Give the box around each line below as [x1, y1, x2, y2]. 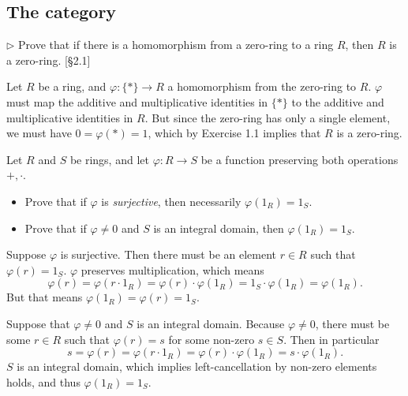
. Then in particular [283, 331, 380, 347]
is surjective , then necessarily [101, 192, 241, 209]
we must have [6, 125, 72, 141]
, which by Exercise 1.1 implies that [148, 125, 321, 141]
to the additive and [291, 93, 384, 110]
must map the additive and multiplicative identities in [6, 93, 268, 110]
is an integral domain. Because [137, 315, 285, 331]
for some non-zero [168, 331, 255, 347]
